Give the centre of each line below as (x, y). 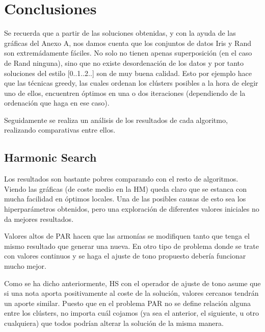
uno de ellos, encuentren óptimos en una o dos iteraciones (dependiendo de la (125, 93)
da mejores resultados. (39, 219)
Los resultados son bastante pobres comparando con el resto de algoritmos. (121, 179)
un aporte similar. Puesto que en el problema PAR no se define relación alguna (127, 303)
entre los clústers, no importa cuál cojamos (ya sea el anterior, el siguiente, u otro (131, 313)
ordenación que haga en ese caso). (57, 103)
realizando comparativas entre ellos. (60, 130)
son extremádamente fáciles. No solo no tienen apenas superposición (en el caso (128, 53)
